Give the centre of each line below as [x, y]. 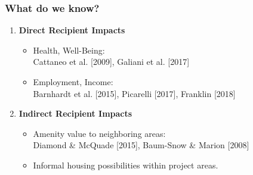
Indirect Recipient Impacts [75, 113]
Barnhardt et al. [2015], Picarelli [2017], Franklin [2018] [134, 93]
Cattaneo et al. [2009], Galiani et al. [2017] [111, 62]
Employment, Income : [73, 82]
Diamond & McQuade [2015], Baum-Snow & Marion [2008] [141, 145]
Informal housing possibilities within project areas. [126, 165]
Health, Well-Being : [69, 50]
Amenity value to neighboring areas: [99, 133]
